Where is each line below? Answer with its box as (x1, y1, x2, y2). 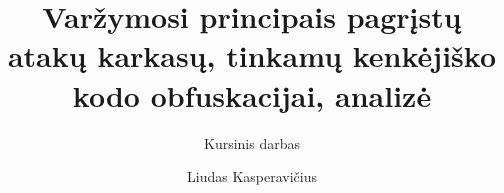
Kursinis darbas (204, 132, 300, 153)
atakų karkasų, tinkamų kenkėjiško (7, 35, 497, 76)
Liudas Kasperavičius (187, 166, 317, 187)
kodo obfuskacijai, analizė (72, 74, 432, 115)
